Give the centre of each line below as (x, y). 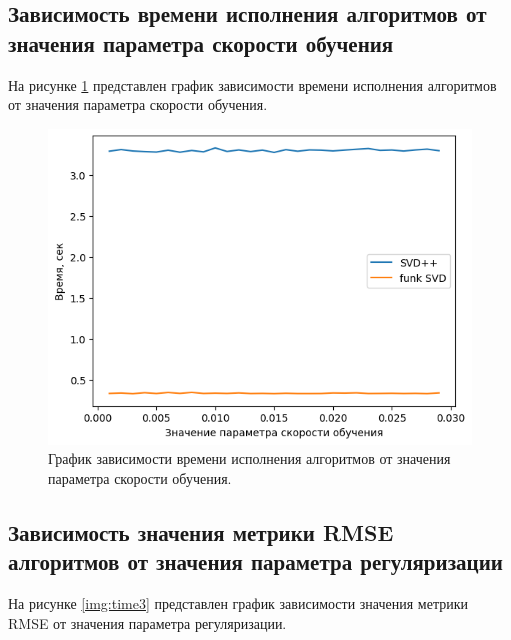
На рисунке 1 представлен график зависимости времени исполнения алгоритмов (252, 84)
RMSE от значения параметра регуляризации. (147, 622)
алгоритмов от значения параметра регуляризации (255, 561)
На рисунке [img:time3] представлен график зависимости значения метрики (238, 602)
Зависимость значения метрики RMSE (201, 531)
